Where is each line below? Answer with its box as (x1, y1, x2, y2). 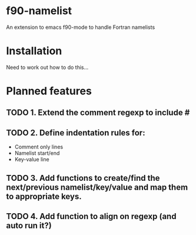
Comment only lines (14, 143, 64, 151)
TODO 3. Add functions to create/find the (6, 173, 160, 183)
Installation (6, 44, 62, 58)
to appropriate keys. (6, 191, 82, 201)
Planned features (6, 84, 92, 98)
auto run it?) (6, 221, 52, 231)
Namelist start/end (14, 150, 60, 157)
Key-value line (14, 156, 49, 163)
